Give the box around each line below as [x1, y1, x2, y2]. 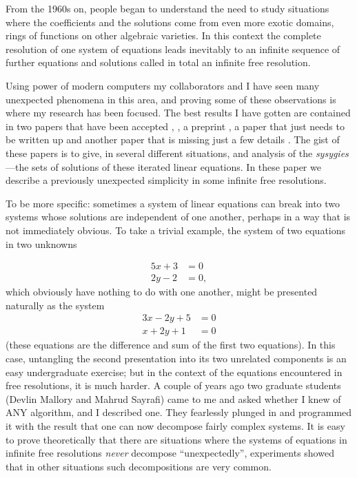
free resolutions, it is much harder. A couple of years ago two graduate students [6, 378, 341, 393]
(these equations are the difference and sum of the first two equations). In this [6, 337, 336, 352]
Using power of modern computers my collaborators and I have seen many [6, 78, 320, 92]
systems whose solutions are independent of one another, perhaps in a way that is [6, 209, 351, 224]
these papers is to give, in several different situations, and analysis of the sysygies [6, 145, 349, 160]
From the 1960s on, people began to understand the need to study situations [6, 1, 329, 15]
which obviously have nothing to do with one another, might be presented [6, 284, 318, 299]
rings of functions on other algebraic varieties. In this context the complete [6, 28, 321, 43]
